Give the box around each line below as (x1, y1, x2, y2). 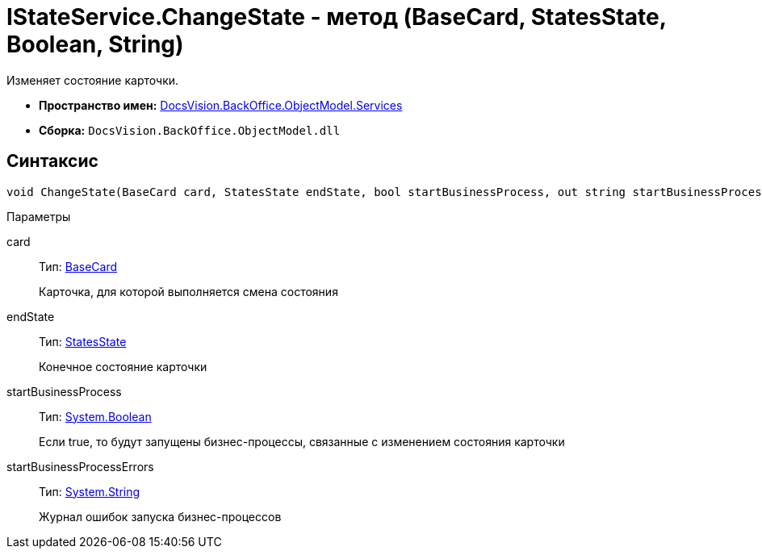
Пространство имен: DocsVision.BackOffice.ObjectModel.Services (39, 98, 403, 112)
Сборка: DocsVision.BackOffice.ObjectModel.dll (39, 123, 341, 137)
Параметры (6, 209, 71, 223)
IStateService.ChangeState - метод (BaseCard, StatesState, (6, 3, 667, 31)
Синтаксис (6, 151, 98, 172)
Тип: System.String (39, 484, 140, 499)
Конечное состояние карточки (39, 359, 207, 373)
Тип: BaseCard (39, 259, 118, 273)
